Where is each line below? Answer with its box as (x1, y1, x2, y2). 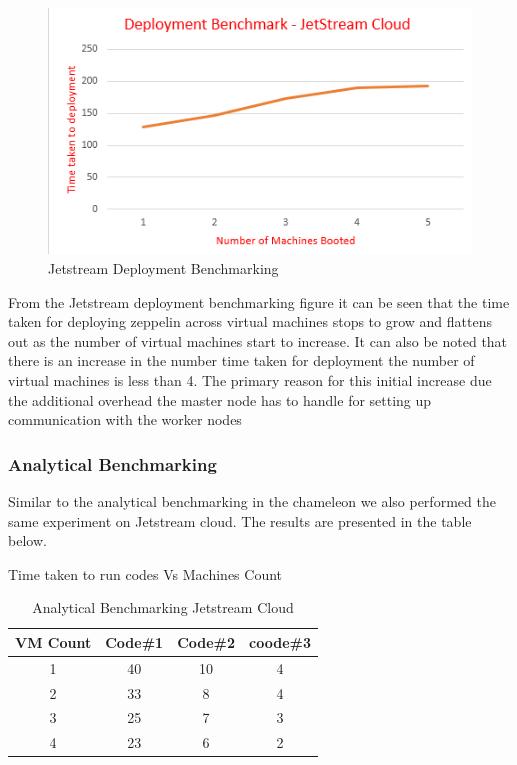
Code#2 (177, 631, 236, 652)
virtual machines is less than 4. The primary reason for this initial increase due (8, 369, 492, 390)
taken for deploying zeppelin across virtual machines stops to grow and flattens (8, 311, 493, 332)
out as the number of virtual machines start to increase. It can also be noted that (8, 330, 508, 351)
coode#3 (249, 631, 311, 652)
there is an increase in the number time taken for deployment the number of (8, 350, 475, 371)
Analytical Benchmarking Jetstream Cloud (32, 597, 294, 618)
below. (8, 530, 47, 551)
